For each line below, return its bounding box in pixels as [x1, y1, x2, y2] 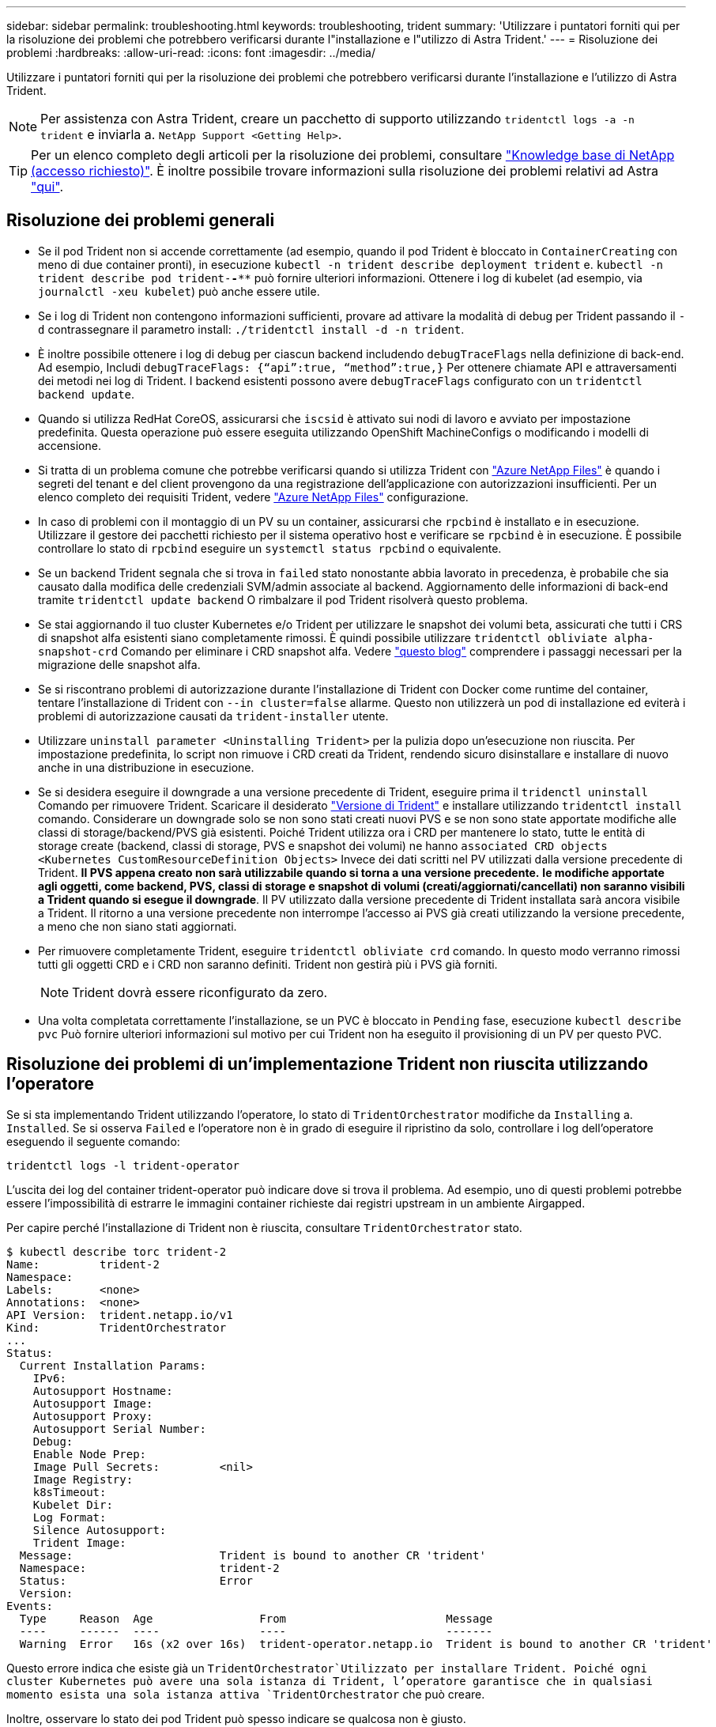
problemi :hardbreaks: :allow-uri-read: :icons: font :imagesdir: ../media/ [6, 46, 375, 59]
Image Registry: [32, 1472, 134, 1486]
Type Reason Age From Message [19, 1612, 493, 1625]
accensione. [38, 438, 101, 452]
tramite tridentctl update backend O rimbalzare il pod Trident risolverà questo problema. [38, 592, 529, 607]
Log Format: [32, 1510, 107, 1524]
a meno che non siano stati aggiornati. [38, 919, 237, 933]
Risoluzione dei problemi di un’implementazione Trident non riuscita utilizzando [6, 1054, 649, 1075]
